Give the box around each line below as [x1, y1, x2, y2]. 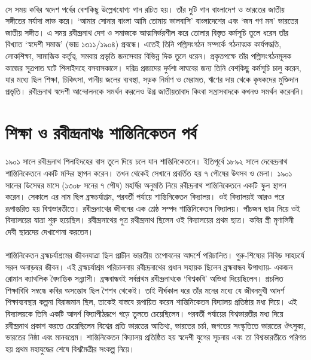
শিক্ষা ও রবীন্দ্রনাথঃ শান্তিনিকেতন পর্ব [5, 120, 197, 144]
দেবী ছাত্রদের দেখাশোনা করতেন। [5, 225, 94, 237]
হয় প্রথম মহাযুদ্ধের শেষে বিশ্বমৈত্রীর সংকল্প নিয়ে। [5, 342, 135, 355]
